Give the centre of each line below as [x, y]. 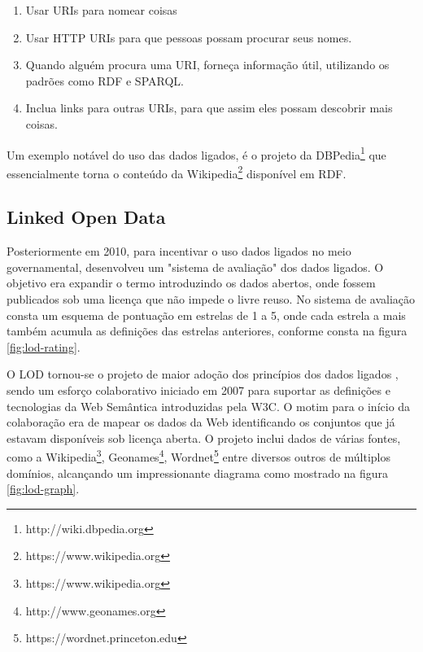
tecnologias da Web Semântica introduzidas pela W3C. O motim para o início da [209, 406]
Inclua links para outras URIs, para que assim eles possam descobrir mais [209, 108]
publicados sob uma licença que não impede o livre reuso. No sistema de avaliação [211, 299]
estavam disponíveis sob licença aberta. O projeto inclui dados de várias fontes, [204, 438]
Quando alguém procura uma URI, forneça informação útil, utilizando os [207, 65]
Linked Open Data [86, 217]
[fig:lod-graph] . [43, 489]
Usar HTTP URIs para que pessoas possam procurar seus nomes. [189, 37]
